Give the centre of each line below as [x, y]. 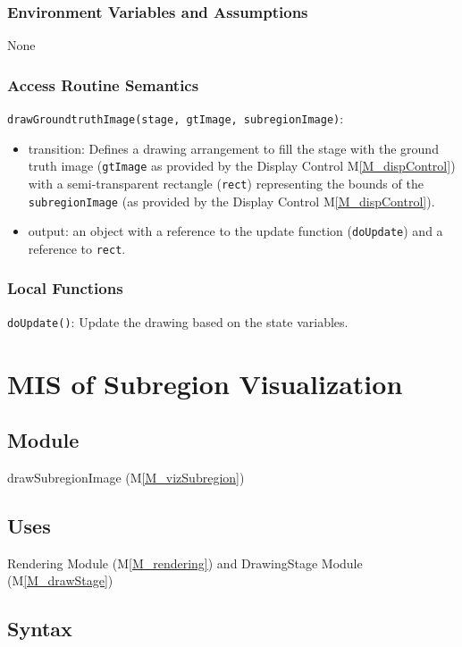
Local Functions [65, 288]
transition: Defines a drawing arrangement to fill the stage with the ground [233, 148]
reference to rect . [77, 248]
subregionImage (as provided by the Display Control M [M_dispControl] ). [231, 201]
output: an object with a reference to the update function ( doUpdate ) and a [235, 231]
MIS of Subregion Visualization [205, 383]
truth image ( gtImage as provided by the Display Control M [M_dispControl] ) [242, 166]
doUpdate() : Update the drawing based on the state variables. [178, 321]
